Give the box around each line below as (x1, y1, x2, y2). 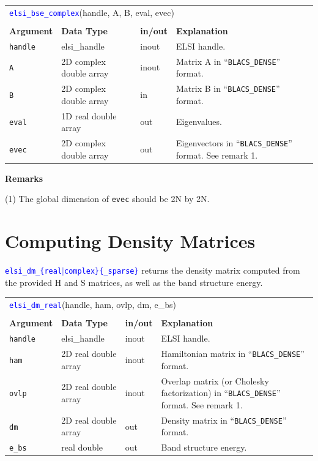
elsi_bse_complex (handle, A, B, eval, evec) (9, 6, 174, 18)
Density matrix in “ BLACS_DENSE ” (161, 413, 287, 426)
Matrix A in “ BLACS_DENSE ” (176, 54, 281, 67)
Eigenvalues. (176, 115, 222, 128)
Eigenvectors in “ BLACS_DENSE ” (176, 137, 292, 149)
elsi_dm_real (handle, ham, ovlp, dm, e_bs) (9, 298, 177, 311)
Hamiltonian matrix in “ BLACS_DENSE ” (161, 347, 305, 360)
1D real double (61, 109, 117, 122)
